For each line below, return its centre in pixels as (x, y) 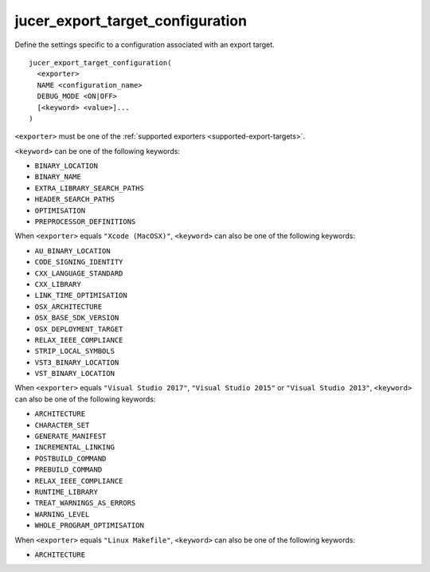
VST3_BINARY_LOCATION (77, 362)
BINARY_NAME (58, 177)
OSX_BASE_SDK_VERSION (77, 318)
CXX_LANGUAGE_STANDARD (79, 273)
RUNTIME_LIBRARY (66, 492)
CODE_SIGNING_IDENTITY (79, 262)
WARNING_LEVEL (62, 514)
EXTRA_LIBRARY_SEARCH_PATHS (90, 188)
